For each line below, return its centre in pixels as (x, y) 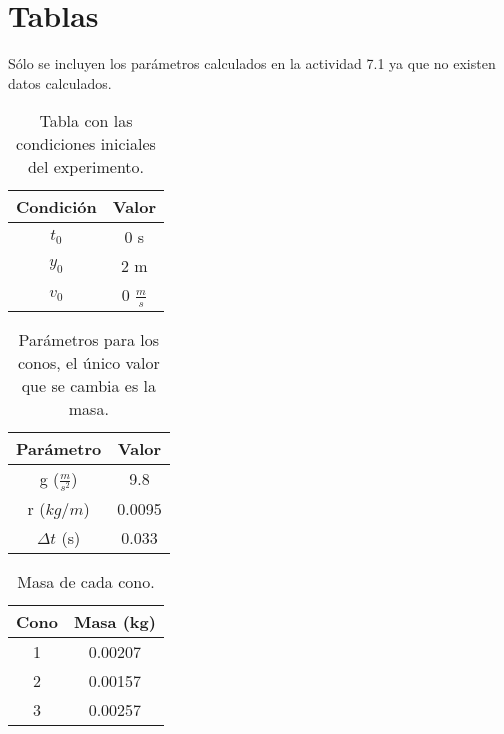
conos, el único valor (88, 362)
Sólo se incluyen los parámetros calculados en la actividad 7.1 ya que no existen (252, 63)
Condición (56, 207)
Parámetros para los (89, 339)
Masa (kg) (114, 621)
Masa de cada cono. (86, 581)
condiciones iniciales (86, 144)
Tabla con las (86, 121)
